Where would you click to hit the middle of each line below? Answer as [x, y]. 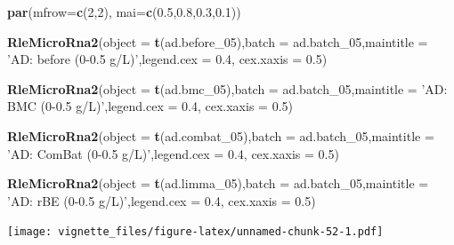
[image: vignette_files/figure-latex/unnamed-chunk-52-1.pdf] [195, 232]
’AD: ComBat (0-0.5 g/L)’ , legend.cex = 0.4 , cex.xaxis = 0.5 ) [173, 153]
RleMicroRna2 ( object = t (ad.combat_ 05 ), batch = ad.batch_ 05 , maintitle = [221, 135]
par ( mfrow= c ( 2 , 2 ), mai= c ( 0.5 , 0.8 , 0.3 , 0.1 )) [124, 12]
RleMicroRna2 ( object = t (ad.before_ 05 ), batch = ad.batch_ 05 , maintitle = [218, 41]
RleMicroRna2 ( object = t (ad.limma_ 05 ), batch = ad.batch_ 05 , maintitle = [218, 183]
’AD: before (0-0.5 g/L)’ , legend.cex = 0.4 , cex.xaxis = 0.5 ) [167, 59]
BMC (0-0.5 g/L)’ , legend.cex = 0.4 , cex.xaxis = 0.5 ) [150, 106]
